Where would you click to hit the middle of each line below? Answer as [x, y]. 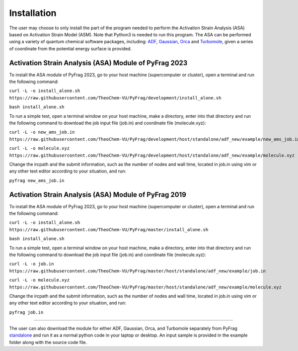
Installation [33, 13]
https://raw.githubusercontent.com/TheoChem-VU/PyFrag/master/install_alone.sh [109, 229]
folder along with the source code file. [48, 342]
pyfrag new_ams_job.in [37, 180]
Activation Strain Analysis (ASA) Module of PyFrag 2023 [98, 63]
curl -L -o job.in [32, 264]
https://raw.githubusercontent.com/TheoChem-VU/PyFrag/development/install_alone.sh [115, 98]
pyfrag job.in [26, 312]
